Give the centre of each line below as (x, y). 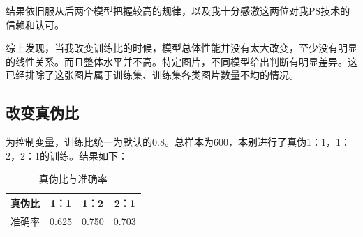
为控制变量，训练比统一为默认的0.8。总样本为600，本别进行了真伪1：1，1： (178, 142)
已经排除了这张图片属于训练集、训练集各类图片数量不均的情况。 (152, 75)
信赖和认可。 (35, 24)
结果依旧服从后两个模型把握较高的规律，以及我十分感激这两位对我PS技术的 (178, 10)
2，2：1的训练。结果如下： (67, 155)
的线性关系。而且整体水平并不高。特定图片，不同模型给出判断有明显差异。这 (181, 61)
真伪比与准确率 (73, 179)
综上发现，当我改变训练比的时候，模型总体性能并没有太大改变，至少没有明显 (181, 48)
